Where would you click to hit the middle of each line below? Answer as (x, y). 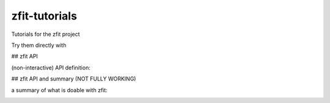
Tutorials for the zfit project (46, 34)
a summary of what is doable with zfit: (60, 90)
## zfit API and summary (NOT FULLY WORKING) (74, 79)
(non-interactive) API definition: (51, 68)
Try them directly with (39, 45)
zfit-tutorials (44, 16)
